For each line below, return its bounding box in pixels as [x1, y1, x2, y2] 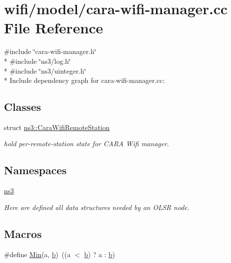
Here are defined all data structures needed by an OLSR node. [4, 202, 190, 212]
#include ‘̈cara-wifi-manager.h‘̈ [4, 46, 97, 56]
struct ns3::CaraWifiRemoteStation [4, 122, 110, 132]
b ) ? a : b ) [84, 249, 115, 259]
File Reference [4, 18, 103, 38]
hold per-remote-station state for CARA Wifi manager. [4, 138, 169, 149]
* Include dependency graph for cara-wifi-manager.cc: [4, 75, 165, 85]
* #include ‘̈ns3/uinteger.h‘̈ [4, 65, 86, 76]
